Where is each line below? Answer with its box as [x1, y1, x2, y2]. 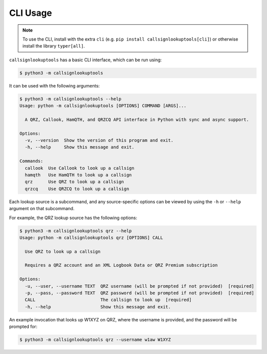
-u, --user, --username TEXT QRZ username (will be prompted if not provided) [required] [25, 283, 255, 289]
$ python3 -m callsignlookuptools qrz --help [19, 228, 132, 233]
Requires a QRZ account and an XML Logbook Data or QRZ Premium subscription [25, 263, 218, 268]
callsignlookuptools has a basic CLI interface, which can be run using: [9, 57, 162, 63]
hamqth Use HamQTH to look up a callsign [25, 172, 132, 177]
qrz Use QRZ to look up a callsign [25, 179, 124, 185]
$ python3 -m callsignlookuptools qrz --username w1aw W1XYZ [19, 337, 171, 343]
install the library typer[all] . [22, 43, 85, 49]
